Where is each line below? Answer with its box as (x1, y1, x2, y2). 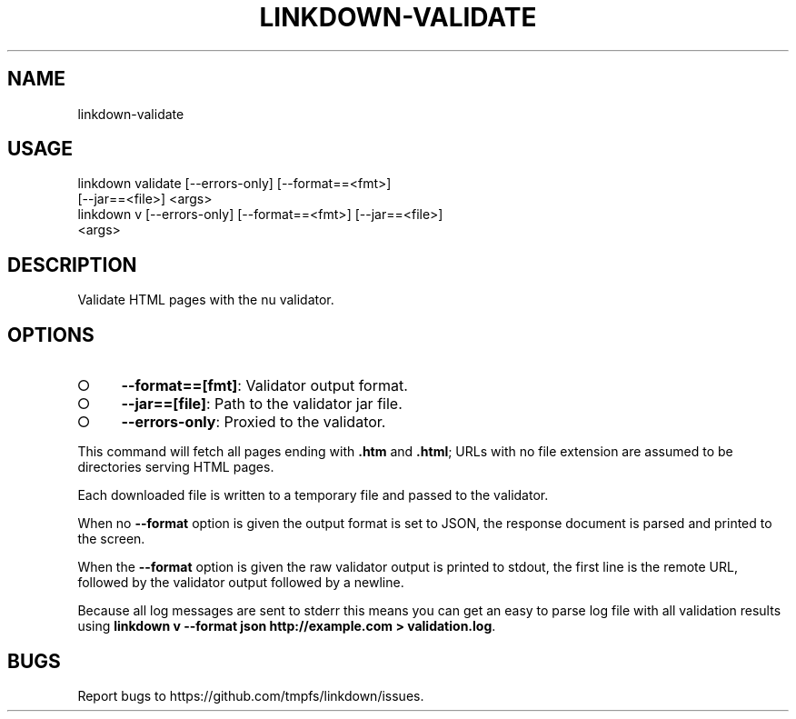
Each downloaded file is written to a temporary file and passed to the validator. (77, 487, 549, 504)
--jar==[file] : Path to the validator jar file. (121, 394, 403, 414)
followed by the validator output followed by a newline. (77, 574, 404, 591)
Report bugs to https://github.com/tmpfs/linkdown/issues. (77, 687, 424, 704)
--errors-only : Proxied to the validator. (121, 413, 386, 432)
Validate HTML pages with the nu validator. (77, 292, 334, 308)
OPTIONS (7, 323, 95, 346)
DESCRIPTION (7, 253, 137, 276)
